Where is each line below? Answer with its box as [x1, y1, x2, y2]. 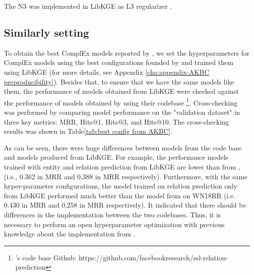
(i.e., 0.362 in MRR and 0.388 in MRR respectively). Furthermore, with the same [4, 171, 248, 181]
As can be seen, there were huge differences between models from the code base [4, 142, 242, 152]
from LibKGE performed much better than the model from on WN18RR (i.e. [4, 190, 235, 200]
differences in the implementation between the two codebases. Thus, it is [4, 209, 221, 219]
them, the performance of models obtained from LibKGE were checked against [4, 86, 239, 96]
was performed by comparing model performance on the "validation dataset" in [4, 107, 240, 117]
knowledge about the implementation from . [4, 229, 135, 239]
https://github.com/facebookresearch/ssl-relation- [79, 252, 228, 262]
